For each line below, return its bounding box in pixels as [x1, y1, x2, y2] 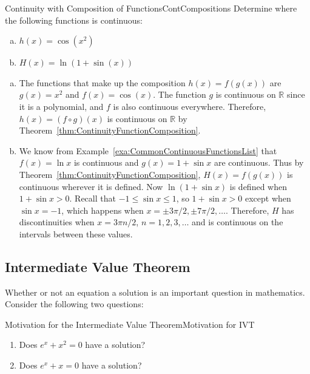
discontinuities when [19, 216, 95, 228]
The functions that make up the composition [19, 76, 186, 89]
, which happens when [61, 203, 144, 216]
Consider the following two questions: [5, 297, 144, 310]
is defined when [229, 180, 287, 192]
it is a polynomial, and [19, 100, 104, 112]
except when [244, 192, 291, 205]
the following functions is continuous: [5, 13, 143, 26]
